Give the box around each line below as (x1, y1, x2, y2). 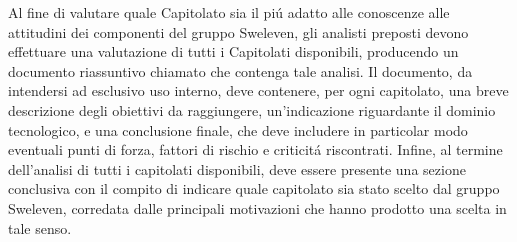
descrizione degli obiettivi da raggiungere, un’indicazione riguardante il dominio (8, 99, 496, 120)
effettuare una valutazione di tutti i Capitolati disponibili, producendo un (8, 41, 459, 62)
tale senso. (8, 217, 72, 238)
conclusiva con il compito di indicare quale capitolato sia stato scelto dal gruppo (8, 178, 500, 199)
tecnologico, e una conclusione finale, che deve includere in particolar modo (8, 119, 468, 140)
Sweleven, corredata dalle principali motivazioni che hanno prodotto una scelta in (8, 197, 507, 218)
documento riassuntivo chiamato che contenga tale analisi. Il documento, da (8, 60, 473, 81)
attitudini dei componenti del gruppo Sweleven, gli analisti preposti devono (8, 21, 469, 42)
